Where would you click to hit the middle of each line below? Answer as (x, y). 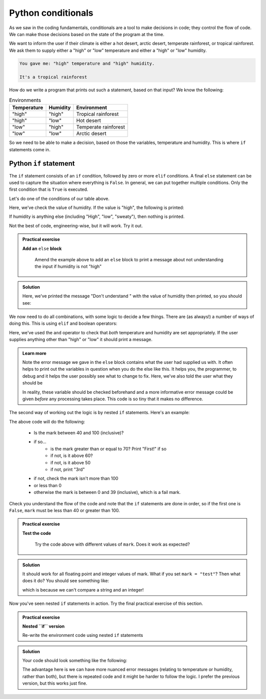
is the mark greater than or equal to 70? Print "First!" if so (109, 449)
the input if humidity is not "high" (68, 267)
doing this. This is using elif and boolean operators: (63, 323)
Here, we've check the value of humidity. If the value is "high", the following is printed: (97, 208)
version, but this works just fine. (55, 683)
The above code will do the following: (47, 421)
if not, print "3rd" (68, 470)
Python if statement (42, 163)
